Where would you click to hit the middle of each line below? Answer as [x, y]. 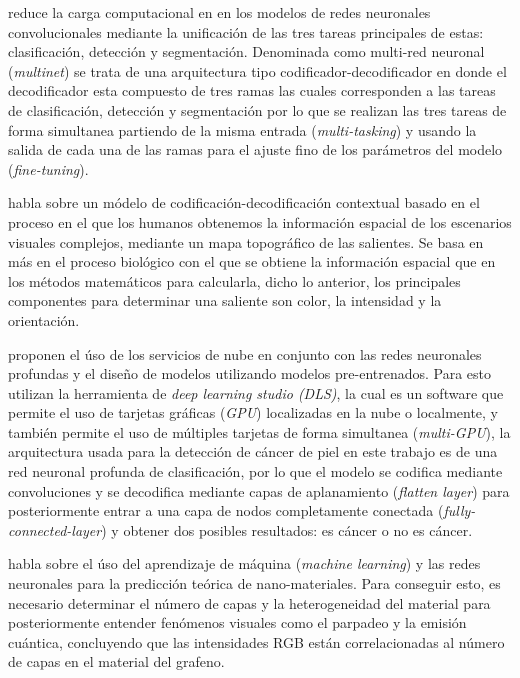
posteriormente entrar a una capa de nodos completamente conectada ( [226, 510]
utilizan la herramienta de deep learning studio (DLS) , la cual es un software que [256, 392]
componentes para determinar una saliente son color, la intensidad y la [225, 300]
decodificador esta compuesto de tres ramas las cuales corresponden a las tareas [252, 90]
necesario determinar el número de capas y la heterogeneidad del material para [249, 602]
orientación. [44, 319]
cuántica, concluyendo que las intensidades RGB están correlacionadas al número [256, 641]
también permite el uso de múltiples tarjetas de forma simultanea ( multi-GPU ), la [259, 431]
